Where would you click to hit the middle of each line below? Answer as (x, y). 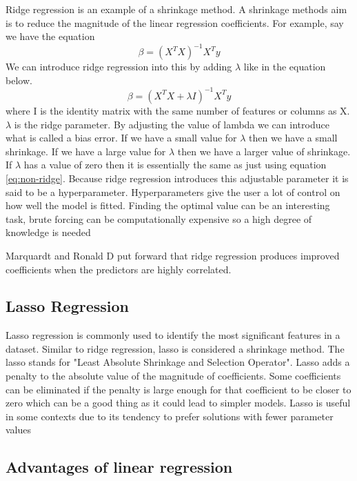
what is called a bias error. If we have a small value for (121, 138)
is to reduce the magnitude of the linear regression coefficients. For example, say (175, 22)
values (19, 430)
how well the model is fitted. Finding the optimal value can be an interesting (168, 205)
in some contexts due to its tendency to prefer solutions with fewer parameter (170, 416)
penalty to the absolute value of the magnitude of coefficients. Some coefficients (173, 376)
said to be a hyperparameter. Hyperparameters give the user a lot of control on (173, 192)
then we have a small (293, 138)
